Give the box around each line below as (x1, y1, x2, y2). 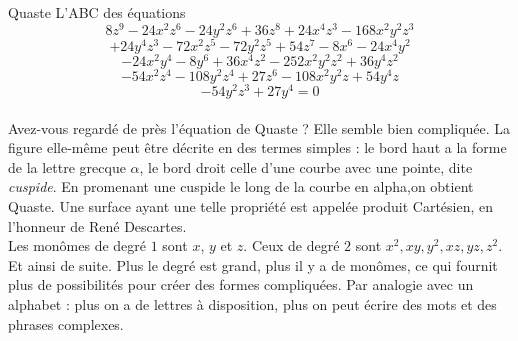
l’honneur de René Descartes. (8, 215, 187, 236)
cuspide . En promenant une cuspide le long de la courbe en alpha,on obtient (8, 176, 474, 197)
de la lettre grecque (8, 156, 126, 177)
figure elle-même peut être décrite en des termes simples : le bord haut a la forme (8, 137, 507, 158)
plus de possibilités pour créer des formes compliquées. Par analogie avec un (8, 274, 474, 295)
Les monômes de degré (8, 235, 147, 256)
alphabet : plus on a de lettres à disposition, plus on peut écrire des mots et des (8, 293, 497, 314)
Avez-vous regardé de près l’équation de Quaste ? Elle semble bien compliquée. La (8, 117, 511, 138)
